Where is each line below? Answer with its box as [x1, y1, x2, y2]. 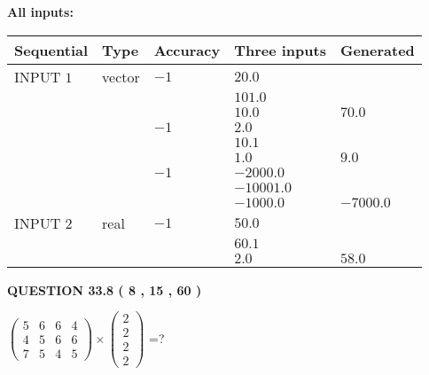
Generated [339, 39, 415, 60]
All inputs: [7, 3, 74, 20]
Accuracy [153, 39, 221, 60]
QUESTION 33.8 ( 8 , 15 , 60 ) [7, 280, 202, 299]
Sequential [14, 39, 89, 60]
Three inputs [234, 39, 326, 60]
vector [102, 66, 140, 87]
